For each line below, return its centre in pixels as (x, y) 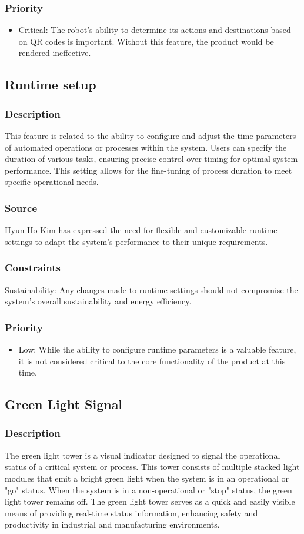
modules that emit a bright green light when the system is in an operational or (147, 478)
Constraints (33, 268)
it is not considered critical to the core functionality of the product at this (152, 361)
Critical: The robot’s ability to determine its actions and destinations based (155, 30)
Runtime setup (51, 84)
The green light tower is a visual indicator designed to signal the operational (143, 455)
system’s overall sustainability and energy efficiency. (98, 301)
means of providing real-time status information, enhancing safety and (131, 513)
